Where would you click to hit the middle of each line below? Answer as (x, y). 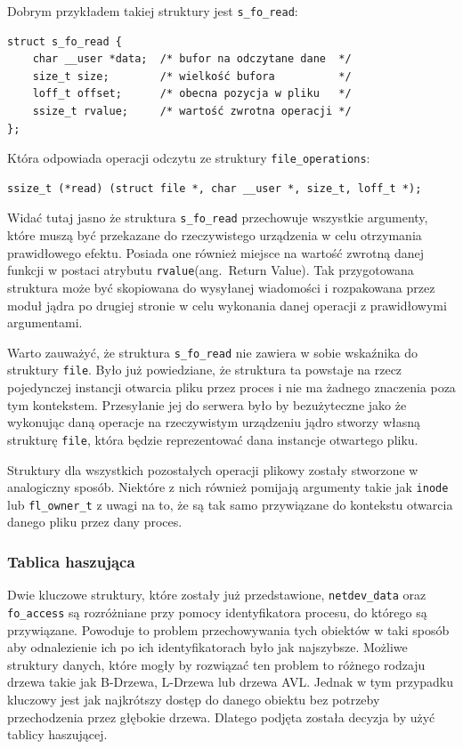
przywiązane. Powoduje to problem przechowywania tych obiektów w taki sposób (228, 629)
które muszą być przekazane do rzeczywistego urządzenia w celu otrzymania (215, 235)
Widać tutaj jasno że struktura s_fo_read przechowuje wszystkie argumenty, (218, 217)
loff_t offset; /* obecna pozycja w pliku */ (192, 94)
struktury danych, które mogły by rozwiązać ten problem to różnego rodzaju (216, 664)
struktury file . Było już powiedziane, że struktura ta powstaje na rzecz (205, 370)
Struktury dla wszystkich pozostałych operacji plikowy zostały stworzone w (213, 469)
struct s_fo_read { (65, 41)
